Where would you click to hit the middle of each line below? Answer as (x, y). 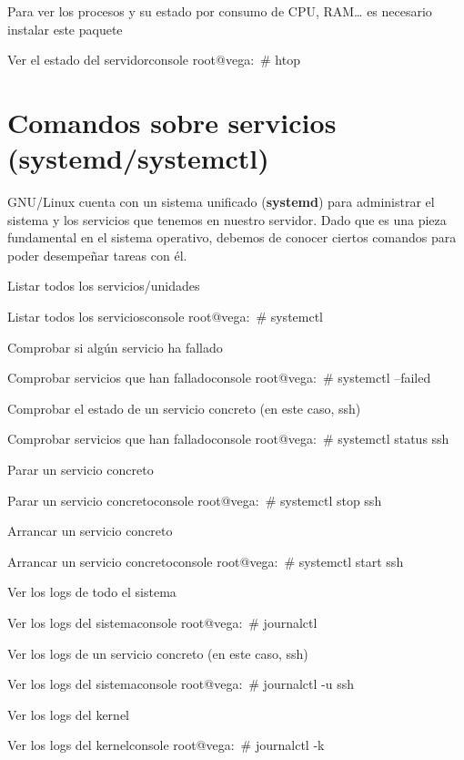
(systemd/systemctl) (138, 158)
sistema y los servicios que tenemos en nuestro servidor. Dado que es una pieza (227, 219)
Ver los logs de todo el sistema (92, 592)
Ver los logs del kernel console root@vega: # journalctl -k (166, 745)
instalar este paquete (65, 29)
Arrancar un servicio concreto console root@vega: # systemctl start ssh (206, 561)
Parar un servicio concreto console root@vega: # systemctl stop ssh (195, 500)
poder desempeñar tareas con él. (97, 255)
